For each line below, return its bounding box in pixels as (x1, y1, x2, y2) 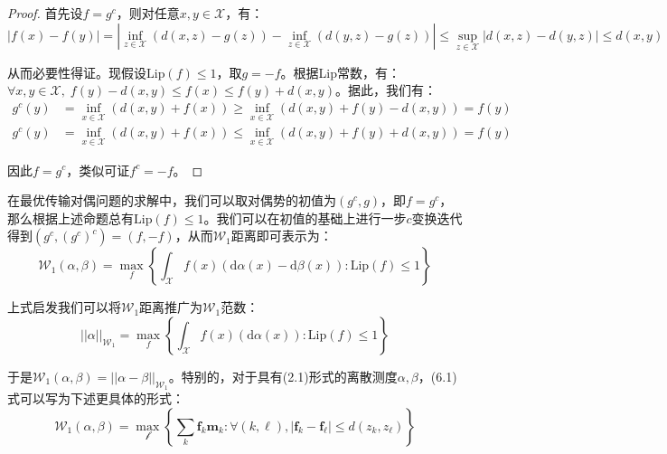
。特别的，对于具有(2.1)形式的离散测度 (168, 366, 398, 385)
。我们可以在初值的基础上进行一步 (203, 208, 407, 227)
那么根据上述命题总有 (7, 208, 134, 227)
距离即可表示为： (230, 226, 333, 245)
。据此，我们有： (334, 80, 437, 99)
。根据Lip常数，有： (280, 62, 400, 81)
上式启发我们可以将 (7, 298, 121, 317)
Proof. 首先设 (7, 4, 83, 22)
